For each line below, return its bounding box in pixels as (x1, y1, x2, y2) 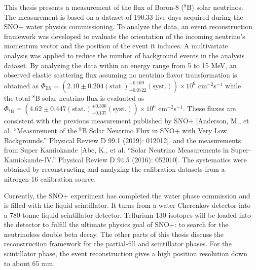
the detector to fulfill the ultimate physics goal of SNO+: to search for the (4, 219, 228, 230)
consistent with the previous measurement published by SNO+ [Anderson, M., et (4, 116, 249, 126)
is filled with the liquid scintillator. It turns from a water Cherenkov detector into (4, 200, 251, 210)
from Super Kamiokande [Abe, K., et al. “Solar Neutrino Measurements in (4, 145, 229, 155)
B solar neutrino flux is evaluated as (35, 92, 145, 103)
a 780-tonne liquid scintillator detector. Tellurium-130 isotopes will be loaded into (4, 209, 251, 220)
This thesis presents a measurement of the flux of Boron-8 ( (4, 2, 184, 12)
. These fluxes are (183, 103, 236, 114)
